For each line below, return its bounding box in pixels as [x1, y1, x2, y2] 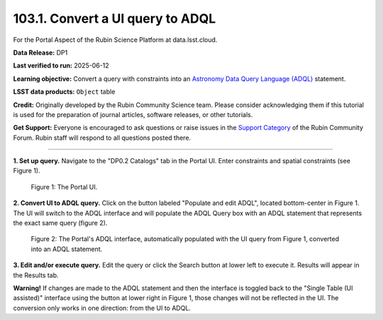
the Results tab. [13, 270, 60, 280]
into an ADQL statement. [30, 245, 103, 253]
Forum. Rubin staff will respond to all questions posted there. [13, 133, 191, 142]
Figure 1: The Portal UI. [30, 182, 98, 191]
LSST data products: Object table [13, 87, 116, 96]
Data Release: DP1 [13, 48, 68, 57]
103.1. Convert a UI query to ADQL [13, 11, 216, 26]
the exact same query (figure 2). [13, 219, 108, 227]
